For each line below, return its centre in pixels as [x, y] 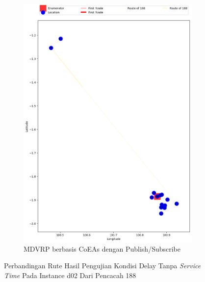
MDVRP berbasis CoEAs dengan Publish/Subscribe [102, 249]
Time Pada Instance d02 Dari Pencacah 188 [70, 275]
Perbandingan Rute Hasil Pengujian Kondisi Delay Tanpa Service [102, 266]
